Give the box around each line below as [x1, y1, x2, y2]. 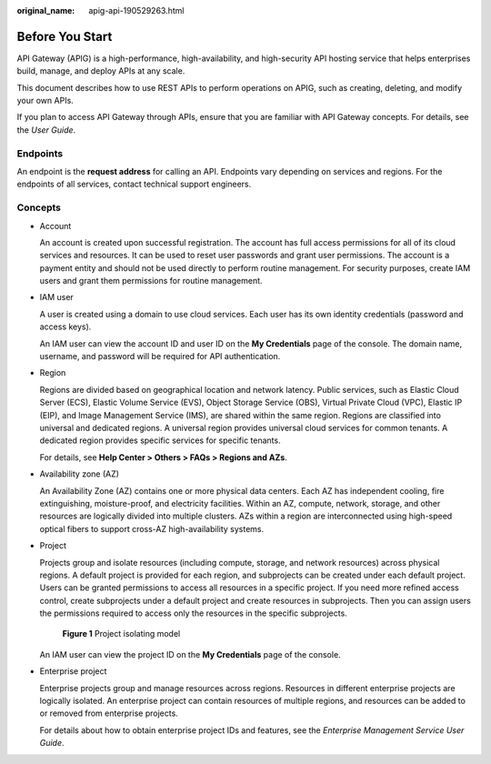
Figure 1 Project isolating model [62, 628, 181, 639]
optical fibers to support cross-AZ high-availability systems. [39, 523, 265, 534]
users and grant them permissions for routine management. [39, 276, 263, 286]
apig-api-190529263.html [88, 5, 185, 15]
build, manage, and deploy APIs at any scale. [16, 65, 185, 76]
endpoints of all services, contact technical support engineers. [16, 178, 252, 190]
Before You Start [16, 28, 113, 45]
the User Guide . [16, 124, 76, 136]
